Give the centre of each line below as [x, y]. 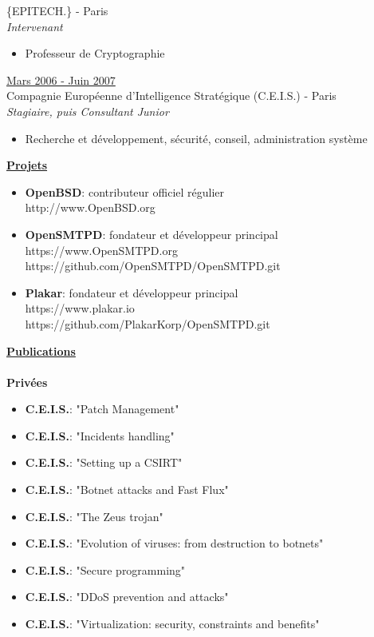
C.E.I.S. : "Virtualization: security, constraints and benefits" [172, 624]
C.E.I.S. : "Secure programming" [105, 569]
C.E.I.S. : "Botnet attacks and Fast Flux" [127, 490]
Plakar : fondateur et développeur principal [132, 292]
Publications [41, 350]
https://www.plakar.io [80, 308]
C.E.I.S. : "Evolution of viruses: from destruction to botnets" [174, 543]
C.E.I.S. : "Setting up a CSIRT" [104, 462]
